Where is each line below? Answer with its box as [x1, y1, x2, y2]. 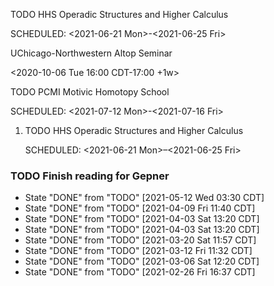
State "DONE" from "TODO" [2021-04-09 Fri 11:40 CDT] [24, 202, 256, 214]
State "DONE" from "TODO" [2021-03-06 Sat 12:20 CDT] [24, 255, 260, 268]
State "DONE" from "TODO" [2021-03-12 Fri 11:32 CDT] [24, 245, 253, 257]
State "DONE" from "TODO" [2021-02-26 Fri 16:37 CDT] [24, 266, 256, 278]
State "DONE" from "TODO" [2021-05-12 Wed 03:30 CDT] [24, 192, 265, 204]
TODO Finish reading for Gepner [10, 169, 170, 183]
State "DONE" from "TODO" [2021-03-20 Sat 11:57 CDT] [24, 234, 257, 246]
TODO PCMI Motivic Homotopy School [10, 86, 170, 98]
